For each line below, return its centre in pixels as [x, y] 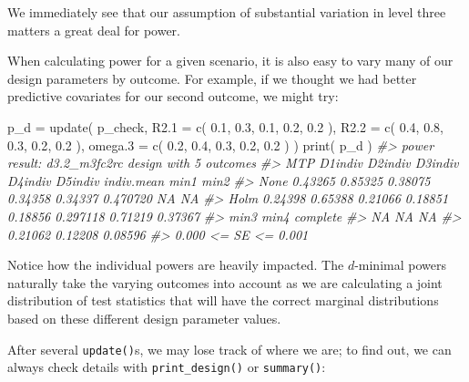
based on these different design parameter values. [144, 318]
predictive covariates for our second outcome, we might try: [173, 96]
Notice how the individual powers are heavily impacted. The [176, 265]
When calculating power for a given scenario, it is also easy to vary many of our [230, 61]
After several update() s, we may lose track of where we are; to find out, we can [229, 349]
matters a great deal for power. [94, 30]
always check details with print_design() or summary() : [167, 367]
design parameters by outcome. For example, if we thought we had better [212, 78]
